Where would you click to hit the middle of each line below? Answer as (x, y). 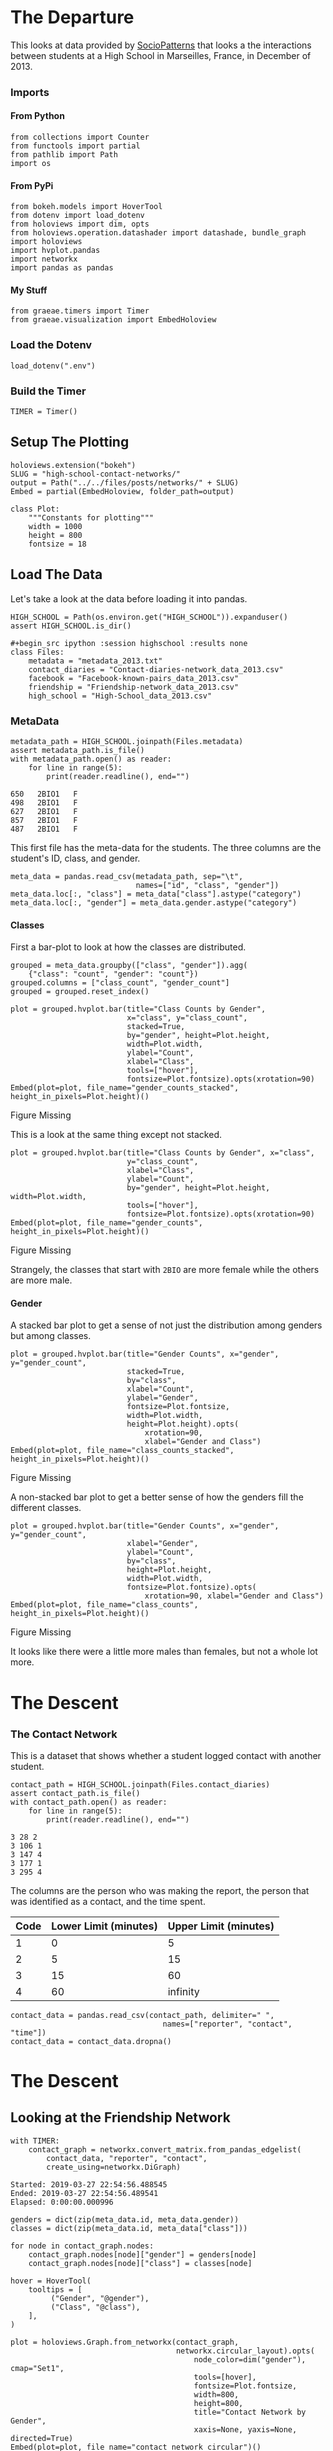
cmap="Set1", (37, 2368)
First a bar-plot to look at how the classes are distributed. (128, 947)
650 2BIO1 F (44, 794)
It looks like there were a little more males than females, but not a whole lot (164, 1652)
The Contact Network (64, 1734)
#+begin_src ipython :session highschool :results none (129, 643)
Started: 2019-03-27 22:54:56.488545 (89, 2184)
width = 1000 (55, 526)
